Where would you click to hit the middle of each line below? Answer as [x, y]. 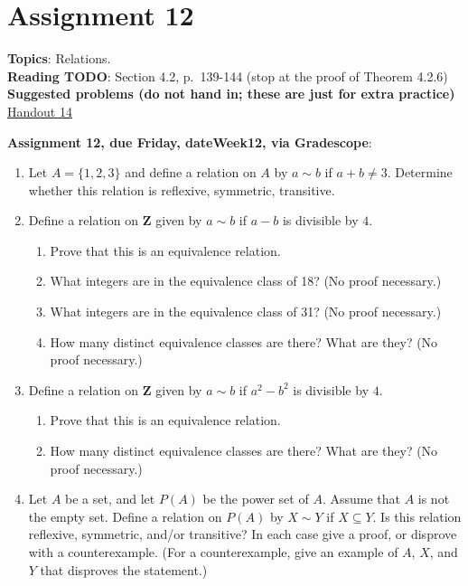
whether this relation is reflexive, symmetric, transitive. [182, 189]
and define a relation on [191, 172]
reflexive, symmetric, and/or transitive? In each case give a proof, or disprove [243, 534]
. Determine [420, 172]
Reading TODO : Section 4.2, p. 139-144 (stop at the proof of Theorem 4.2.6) [228, 76]
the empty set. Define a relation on [125, 516]
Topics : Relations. [59, 58]
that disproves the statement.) [124, 569]
